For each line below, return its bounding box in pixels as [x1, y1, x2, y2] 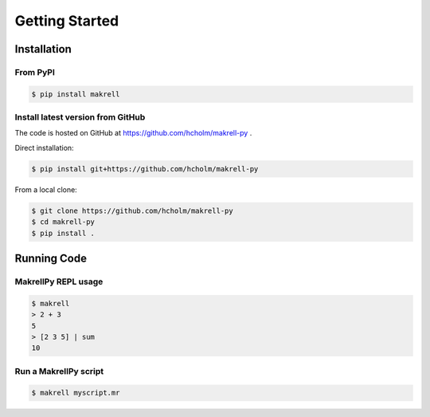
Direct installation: [14, 143, 75, 152]
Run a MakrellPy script [14, 365, 104, 376]
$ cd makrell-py [31, 218, 96, 226]
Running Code [14, 251, 88, 265]
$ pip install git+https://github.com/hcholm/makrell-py [31, 164, 259, 173]
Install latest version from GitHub [14, 112, 146, 123]
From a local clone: [14, 184, 77, 195]
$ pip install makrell [31, 89, 120, 99]
